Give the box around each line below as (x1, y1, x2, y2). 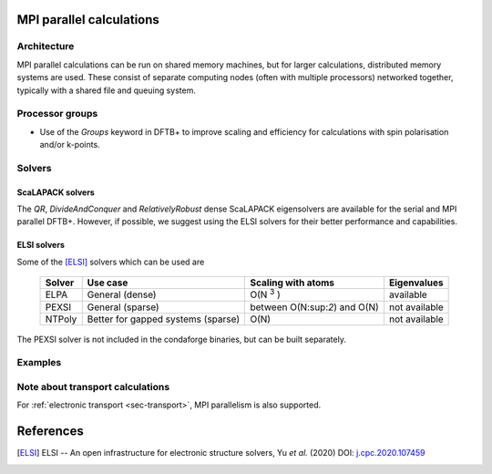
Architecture (16, 40, 75, 53)
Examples (16, 356, 62, 369)
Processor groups (16, 108, 98, 120)
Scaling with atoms (250, 276, 335, 289)
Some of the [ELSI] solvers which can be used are (16, 256, 205, 267)
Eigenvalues (388, 276, 444, 289)
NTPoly (45, 313, 77, 325)
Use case (87, 276, 128, 289)
